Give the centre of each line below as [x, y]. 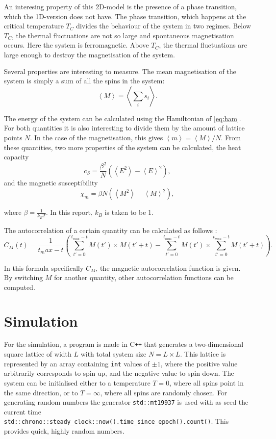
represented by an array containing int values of [77, 363]
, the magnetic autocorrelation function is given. [168, 268]
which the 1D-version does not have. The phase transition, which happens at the [125, 16]
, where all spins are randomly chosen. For [164, 392]
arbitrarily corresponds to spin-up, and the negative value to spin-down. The [119, 373]
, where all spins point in [206, 382]
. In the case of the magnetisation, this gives [97, 137]
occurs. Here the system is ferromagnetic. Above [76, 45]
